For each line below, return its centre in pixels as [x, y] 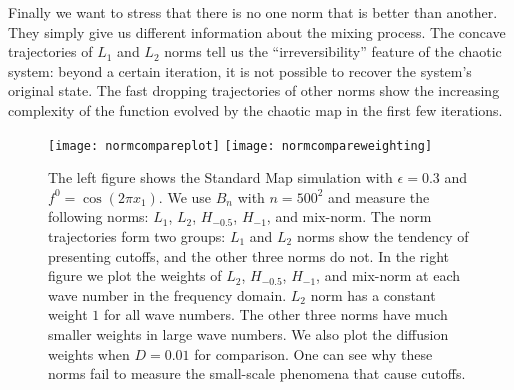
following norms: [98, 216]
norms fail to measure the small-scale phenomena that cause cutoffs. [257, 373]
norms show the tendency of [382, 236]
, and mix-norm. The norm [349, 216]
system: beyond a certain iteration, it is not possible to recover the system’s [240, 70]
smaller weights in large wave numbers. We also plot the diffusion [248, 333]
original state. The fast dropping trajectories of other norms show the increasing [254, 90]
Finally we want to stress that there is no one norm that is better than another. [253, 12]
